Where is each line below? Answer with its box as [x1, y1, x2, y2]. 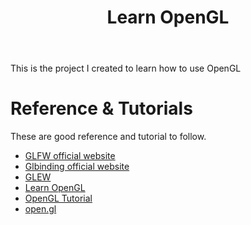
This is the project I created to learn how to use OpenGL [10, 62, 242, 75]
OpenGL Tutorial [24, 192, 93, 205]
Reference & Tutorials [10, 97, 193, 120]
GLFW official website [24, 150, 116, 162]
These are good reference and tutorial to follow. [10, 131, 207, 143]
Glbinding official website [24, 161, 130, 173]
